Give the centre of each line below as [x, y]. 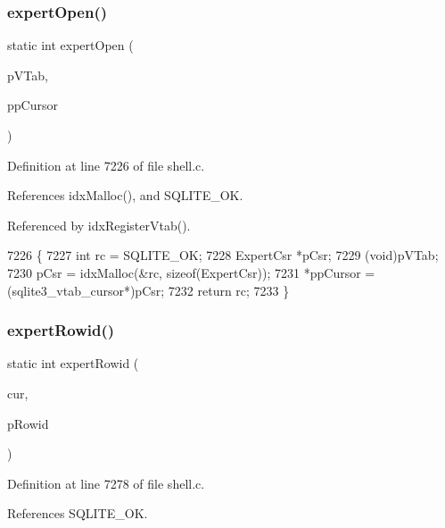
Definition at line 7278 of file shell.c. [106, 483]
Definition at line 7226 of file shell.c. [106, 165]
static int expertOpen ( [70, 45]
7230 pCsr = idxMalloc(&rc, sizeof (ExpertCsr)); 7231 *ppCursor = [191, 272]
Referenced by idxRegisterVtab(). [99, 225]
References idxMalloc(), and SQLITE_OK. [125, 195]
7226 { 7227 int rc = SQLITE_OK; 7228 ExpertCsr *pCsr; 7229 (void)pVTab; [223, 255]
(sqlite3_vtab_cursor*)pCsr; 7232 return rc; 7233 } [148, 290]
